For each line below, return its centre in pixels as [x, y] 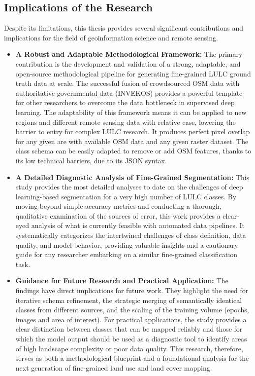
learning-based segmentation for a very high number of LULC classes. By [126, 196]
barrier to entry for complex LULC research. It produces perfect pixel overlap [133, 132]
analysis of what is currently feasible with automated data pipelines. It [138, 225]
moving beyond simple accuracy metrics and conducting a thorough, [118, 206]
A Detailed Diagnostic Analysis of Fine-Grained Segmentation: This [132, 177]
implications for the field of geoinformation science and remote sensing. [111, 37]
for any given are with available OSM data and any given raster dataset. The [132, 141]
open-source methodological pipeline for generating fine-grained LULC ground [133, 73]
